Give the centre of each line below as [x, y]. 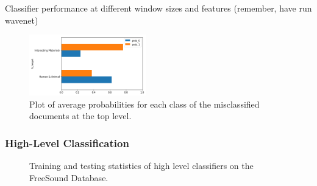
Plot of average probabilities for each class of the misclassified [144, 104]
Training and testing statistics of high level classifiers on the [141, 165]
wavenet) [22, 20]
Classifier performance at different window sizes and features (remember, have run [158, 8]
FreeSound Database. [69, 177]
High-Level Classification [67, 143]
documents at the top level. [80, 116]
